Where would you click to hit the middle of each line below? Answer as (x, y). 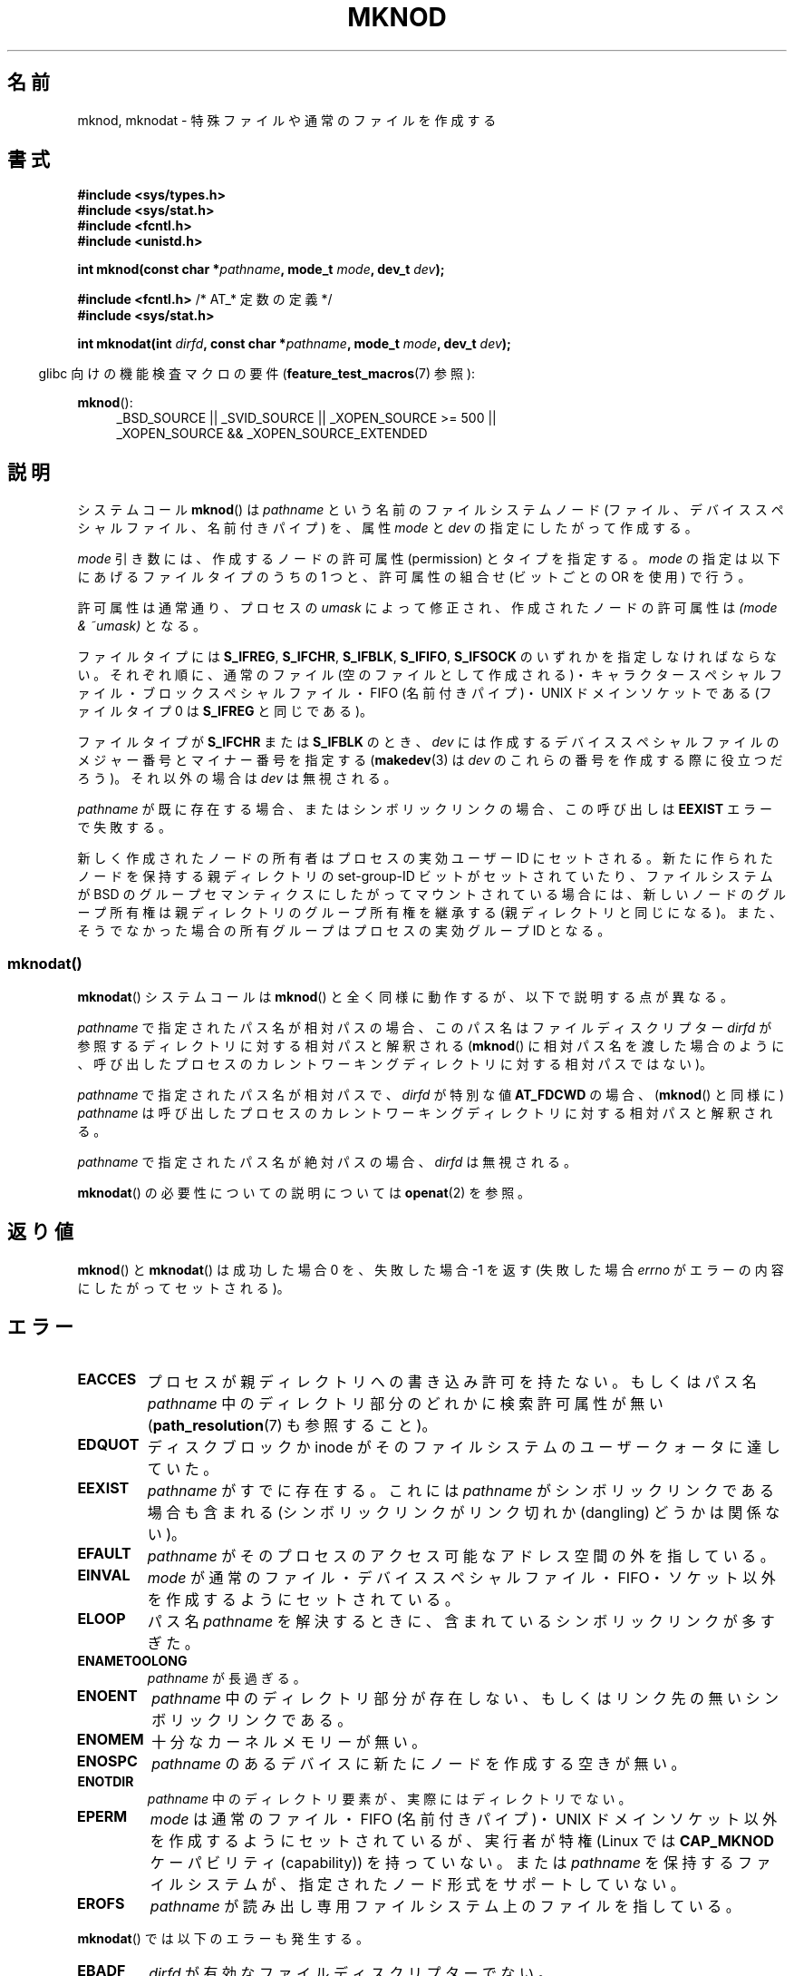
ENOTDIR (106, 1781)
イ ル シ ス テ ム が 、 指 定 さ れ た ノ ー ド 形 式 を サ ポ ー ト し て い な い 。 (417, 1884)
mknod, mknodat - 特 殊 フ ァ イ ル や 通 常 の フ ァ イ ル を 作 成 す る (287, 120)
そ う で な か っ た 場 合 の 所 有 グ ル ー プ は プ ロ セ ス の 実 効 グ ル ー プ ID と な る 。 (344, 931)
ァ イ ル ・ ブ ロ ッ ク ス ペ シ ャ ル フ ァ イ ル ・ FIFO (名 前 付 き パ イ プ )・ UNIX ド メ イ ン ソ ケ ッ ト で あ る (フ (425, 693)
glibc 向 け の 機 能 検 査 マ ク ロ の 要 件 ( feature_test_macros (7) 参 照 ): (257, 374)
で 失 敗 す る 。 (125, 827)
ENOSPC (107, 1761)
